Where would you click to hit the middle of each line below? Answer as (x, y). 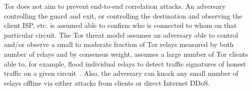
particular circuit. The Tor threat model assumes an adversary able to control (121, 34)
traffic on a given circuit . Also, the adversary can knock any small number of (121, 73)
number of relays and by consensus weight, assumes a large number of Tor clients (126, 54)
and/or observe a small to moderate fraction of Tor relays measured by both (119, 44)
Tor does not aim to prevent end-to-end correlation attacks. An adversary (115, 6)
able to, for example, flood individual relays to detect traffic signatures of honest (125, 63)
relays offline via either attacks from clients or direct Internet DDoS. (107, 82)
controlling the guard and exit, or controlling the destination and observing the (123, 15)
